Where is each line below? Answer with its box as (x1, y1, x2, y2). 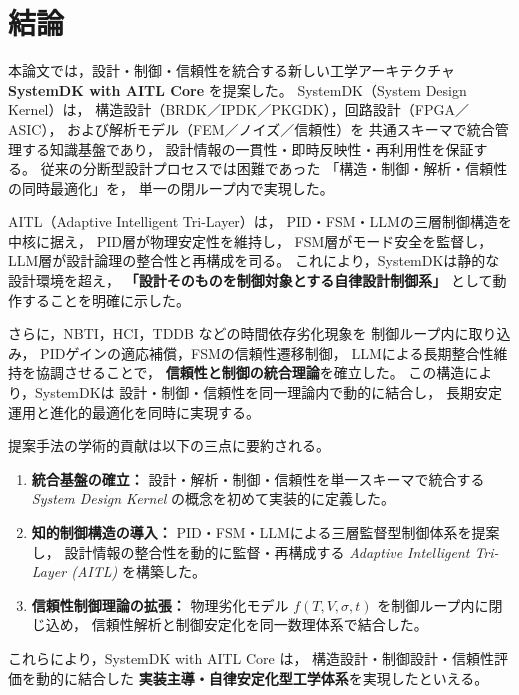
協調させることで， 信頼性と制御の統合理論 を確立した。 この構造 (35, 362, 465, 383)
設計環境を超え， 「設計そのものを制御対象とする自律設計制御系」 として (8, 270, 493, 291)
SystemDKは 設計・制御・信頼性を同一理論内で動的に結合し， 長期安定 (35, 382, 502, 403)
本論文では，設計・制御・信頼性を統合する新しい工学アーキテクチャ (8, 60, 456, 81)
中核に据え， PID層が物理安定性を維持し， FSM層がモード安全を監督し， (8, 230, 493, 251)
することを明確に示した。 (21, 289, 190, 310)
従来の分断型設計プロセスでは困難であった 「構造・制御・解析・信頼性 (40, 158, 508, 179)
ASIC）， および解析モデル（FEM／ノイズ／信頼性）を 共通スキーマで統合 (8, 118, 495, 139)
